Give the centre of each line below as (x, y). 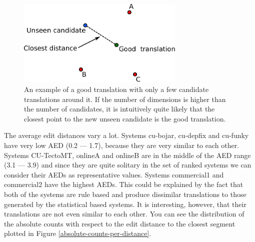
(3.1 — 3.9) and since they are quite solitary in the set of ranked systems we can (128, 165)
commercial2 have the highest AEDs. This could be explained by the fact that (124, 184)
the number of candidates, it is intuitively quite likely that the (119, 109)
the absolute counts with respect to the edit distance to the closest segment (120, 223)
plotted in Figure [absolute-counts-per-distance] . (78, 233)
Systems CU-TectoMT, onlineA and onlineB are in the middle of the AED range (127, 155)
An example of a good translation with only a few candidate (116, 89)
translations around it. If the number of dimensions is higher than (125, 99)
